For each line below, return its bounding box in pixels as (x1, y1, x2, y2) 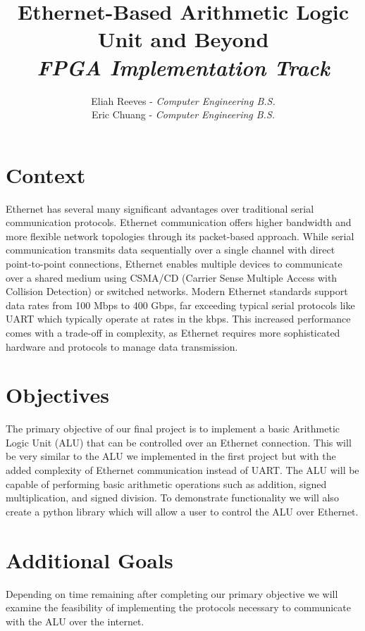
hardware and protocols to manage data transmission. (6, 339, 238, 354)
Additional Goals (6, 545, 173, 574)
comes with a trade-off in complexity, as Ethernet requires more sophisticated (6, 325, 340, 339)
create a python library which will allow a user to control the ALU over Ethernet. (6, 504, 359, 518)
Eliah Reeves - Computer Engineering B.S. (91, 93, 276, 108)
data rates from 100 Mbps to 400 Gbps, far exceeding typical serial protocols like (6, 297, 355, 312)
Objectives (6, 380, 109, 409)
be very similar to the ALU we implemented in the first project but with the (6, 449, 336, 463)
